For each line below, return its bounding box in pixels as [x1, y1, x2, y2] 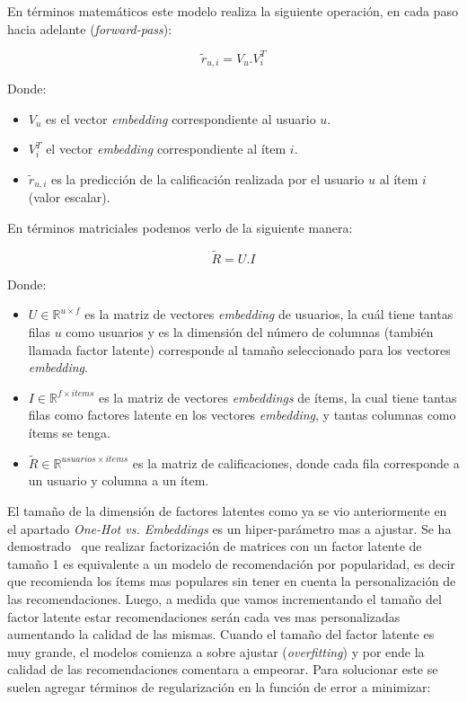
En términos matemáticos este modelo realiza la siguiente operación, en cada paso [7, 2, 458, 20]
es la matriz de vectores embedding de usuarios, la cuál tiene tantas [84, 305, 454, 324]
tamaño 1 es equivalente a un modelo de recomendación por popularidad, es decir [7, 554, 455, 573]
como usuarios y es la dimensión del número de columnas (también [66, 322, 434, 341]
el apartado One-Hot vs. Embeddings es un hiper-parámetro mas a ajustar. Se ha [7, 519, 452, 538]
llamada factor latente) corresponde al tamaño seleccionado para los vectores [28, 340, 451, 359]
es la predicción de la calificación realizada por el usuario [50, 169, 365, 188]
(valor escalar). [28, 188, 110, 207]
